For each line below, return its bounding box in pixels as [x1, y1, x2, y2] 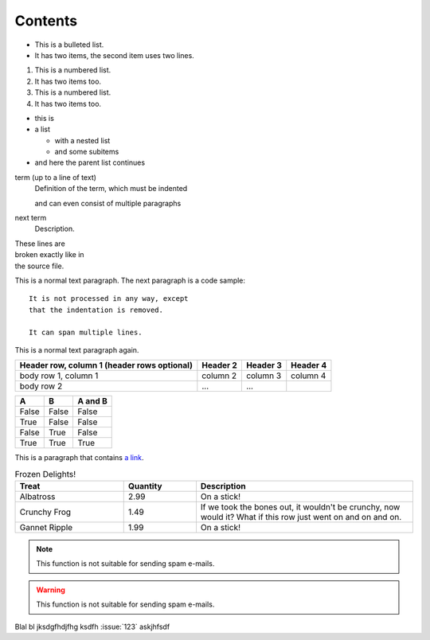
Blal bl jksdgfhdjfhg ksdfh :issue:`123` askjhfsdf [14, 622, 170, 631]
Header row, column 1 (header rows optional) [19, 360, 193, 371]
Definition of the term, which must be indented [34, 184, 188, 193]
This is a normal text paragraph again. [14, 345, 139, 354]
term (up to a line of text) [14, 172, 97, 182]
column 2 [201, 370, 237, 381]
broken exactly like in [14, 250, 84, 260]
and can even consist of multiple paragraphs [34, 198, 182, 208]
